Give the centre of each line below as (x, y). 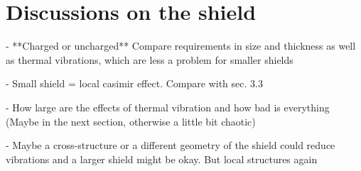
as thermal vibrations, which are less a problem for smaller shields (150, 59)
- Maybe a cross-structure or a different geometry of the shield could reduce (171, 145)
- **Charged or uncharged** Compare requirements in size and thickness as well (181, 46)
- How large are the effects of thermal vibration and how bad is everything (168, 107)
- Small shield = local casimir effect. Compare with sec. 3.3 (134, 83)
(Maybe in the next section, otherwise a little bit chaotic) (131, 121)
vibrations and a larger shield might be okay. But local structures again (162, 159)
